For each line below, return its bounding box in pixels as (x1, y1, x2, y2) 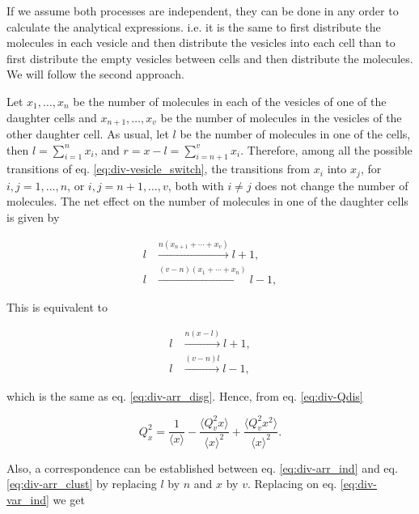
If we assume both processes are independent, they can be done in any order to (6, 2, 399, 19)
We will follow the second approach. (6, 66, 184, 83)
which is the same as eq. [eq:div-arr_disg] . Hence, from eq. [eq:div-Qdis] (6, 387, 363, 404)
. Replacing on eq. (247, 475, 337, 492)
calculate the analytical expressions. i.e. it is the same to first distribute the (6, 18, 381, 35)
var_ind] (6, 491, 49, 508)
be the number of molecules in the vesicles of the (160, 108, 402, 125)
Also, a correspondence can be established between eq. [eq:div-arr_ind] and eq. (6, 459, 398, 476)
